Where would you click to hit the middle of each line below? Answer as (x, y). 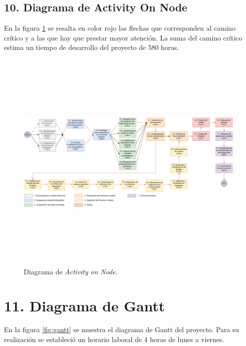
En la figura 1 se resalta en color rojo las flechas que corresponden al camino (120, 28)
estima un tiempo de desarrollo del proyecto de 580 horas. (92, 47)
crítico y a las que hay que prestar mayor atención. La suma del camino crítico (123, 37)
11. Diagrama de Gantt (84, 306)
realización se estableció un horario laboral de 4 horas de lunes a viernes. (114, 339)
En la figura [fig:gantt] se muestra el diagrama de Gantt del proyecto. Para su (122, 329)
